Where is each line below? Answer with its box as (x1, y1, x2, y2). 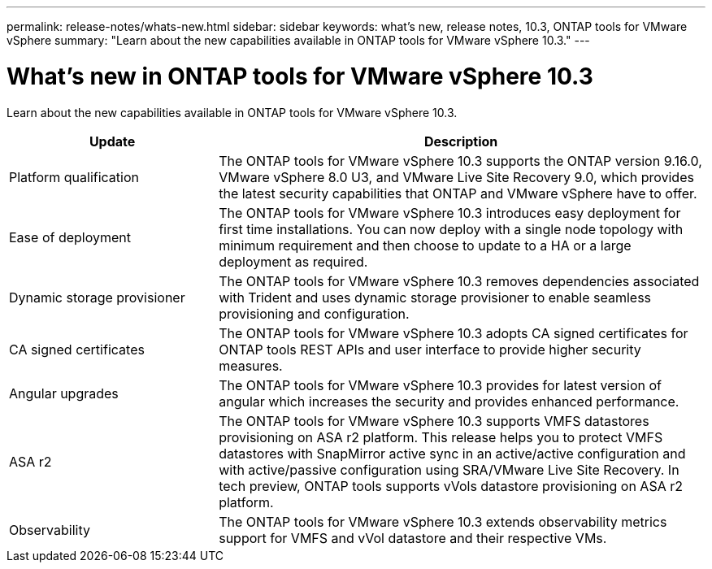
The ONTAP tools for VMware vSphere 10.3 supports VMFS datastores (219, 412, 649, 429)
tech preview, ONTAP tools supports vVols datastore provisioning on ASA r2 (219, 477, 683, 494)
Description (423, 132, 498, 150)
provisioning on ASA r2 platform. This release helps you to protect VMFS (219, 428, 663, 445)
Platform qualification (9, 168, 139, 185)
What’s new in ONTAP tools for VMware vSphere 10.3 (7, 62, 593, 90)
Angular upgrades (9, 384, 119, 402)
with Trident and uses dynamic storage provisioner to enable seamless (219, 289, 652, 306)
